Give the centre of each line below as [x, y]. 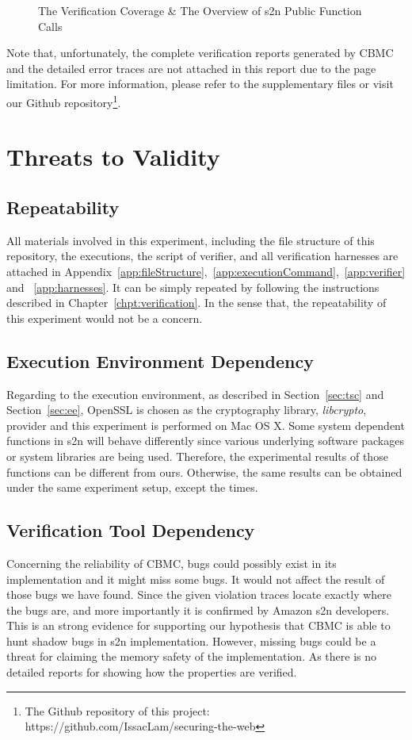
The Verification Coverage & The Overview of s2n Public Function [200, 10]
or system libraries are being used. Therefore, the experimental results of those [197, 456]
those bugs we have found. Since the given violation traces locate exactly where [199, 594]
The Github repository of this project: [117, 710]
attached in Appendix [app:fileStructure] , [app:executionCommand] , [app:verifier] [206, 271]
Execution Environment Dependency [160, 360]
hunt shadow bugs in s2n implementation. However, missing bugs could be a [191, 640]
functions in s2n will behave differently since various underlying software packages [205, 441]
